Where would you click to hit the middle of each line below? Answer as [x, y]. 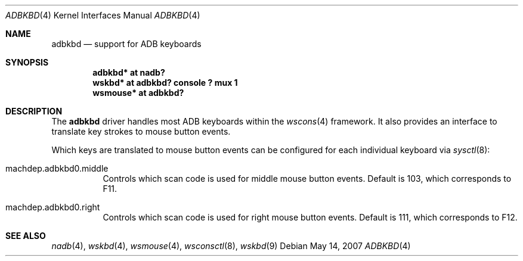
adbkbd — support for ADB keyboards [126, 44]
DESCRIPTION [34, 111]
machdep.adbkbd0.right [53, 207]
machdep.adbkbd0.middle [57, 168]
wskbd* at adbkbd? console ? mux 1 [165, 83]
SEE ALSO [26, 236]
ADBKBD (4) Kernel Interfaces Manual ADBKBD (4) [103, 15]
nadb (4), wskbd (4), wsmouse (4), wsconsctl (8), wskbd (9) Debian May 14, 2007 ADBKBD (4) [231, 246]
